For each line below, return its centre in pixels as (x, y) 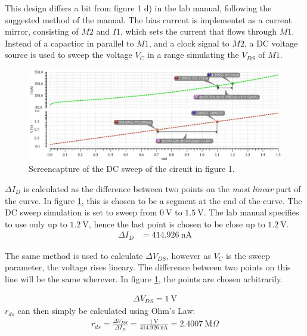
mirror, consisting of (42, 31)
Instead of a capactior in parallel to (69, 43)
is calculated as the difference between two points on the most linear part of (162, 188)
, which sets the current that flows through (198, 31)
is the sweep (248, 255)
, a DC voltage (271, 43)
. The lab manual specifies (251, 212)
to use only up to (36, 224)
